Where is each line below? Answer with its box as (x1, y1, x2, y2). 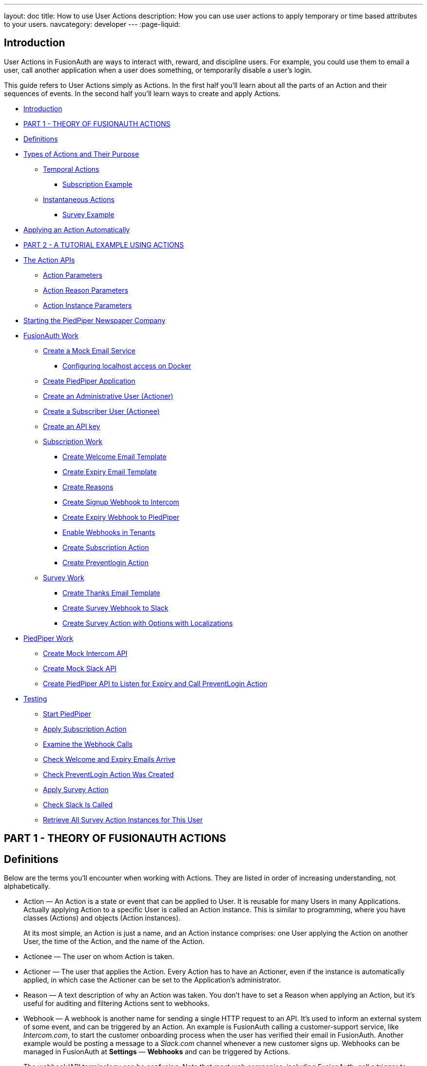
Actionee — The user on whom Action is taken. (23, 952, 175, 961)
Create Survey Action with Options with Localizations (62, 618, 233, 627)
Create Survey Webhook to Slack (62, 603, 169, 612)
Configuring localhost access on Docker (62, 361, 192, 370)
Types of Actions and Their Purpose (23, 149, 139, 158)
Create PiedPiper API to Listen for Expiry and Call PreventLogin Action (43, 679, 268, 688)
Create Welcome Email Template (62, 452, 167, 461)
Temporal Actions (43, 164, 99, 173)
